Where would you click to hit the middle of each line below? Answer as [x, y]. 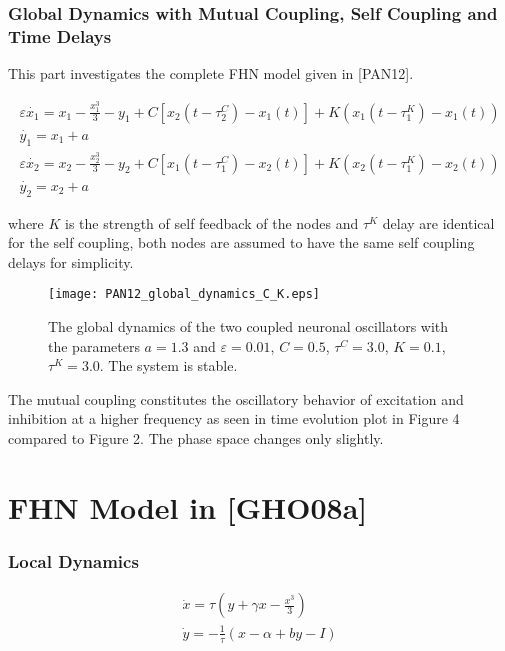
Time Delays [60, 35]
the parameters [94, 345]
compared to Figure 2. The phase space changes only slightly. [196, 438]
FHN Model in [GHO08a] [188, 506]
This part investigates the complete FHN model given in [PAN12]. [211, 73]
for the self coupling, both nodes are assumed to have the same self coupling [241, 242]
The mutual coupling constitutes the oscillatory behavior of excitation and [236, 398]
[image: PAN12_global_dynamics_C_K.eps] [184, 294]
